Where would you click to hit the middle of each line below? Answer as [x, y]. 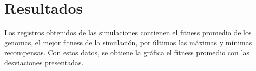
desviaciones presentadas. [44, 62]
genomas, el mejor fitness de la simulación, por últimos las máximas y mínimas [128, 42]
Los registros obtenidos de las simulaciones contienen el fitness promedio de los [128, 32]
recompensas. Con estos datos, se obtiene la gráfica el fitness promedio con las [127, 52]
